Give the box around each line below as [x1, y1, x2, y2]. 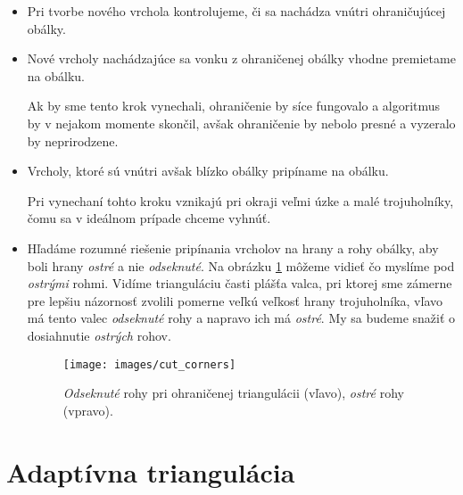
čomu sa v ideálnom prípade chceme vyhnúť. [27, 209, 271, 227]
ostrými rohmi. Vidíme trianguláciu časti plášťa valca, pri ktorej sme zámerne [27, 274, 452, 293]
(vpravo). [62, 400, 113, 419]
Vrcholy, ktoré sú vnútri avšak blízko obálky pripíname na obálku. [27, 161, 389, 180]
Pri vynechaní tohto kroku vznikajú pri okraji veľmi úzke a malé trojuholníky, [27, 191, 454, 210]
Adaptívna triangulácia [6, 453, 295, 490]
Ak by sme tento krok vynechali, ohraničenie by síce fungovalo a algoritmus [27, 96, 441, 115]
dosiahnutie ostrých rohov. [27, 326, 171, 344]
